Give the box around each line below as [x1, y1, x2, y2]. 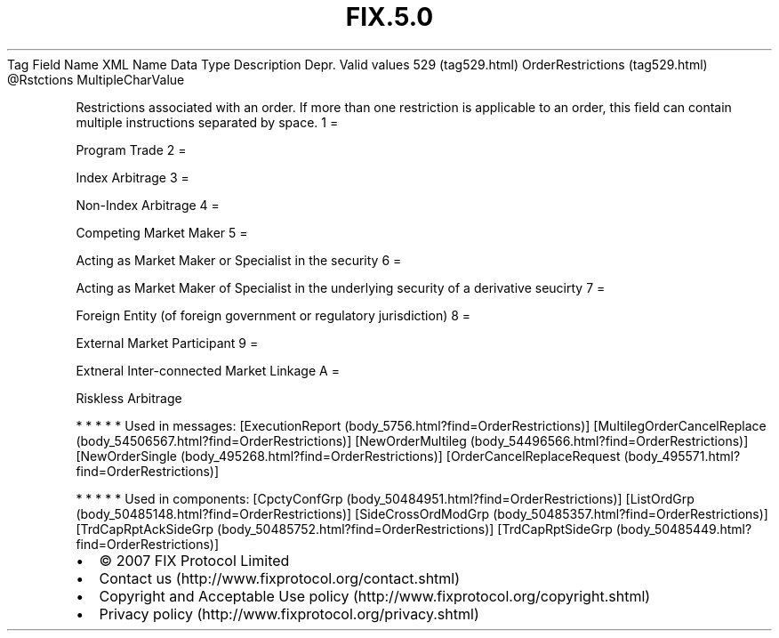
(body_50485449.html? [615, 521, 752, 537]
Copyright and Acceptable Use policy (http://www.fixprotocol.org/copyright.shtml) [99, 586, 651, 605]
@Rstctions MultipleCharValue [7, 71, 185, 87]
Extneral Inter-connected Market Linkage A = [76, 362, 340, 378]
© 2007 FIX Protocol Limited [99, 551, 290, 569]
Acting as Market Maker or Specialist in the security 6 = [76, 252, 402, 268]
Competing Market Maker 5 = [76, 224, 248, 240]
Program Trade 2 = [76, 141, 187, 157]
